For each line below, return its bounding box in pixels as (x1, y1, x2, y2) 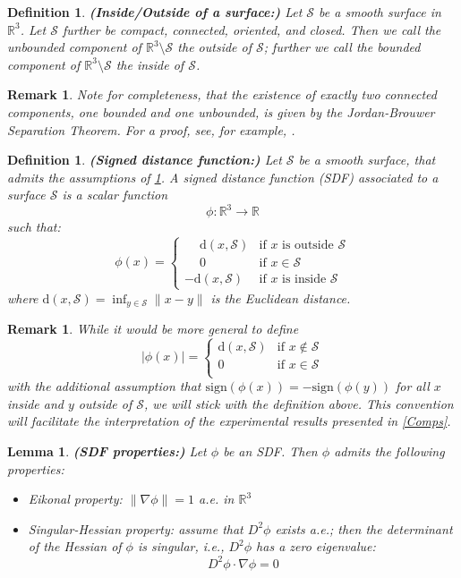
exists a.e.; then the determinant (275, 519, 453, 538)
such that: (7, 217, 61, 236)
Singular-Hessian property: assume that (28, 519, 243, 538)
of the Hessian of (28, 537, 122, 556)
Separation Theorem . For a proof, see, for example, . (7, 120, 295, 139)
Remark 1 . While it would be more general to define (7, 319, 299, 338)
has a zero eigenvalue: (256, 537, 376, 556)
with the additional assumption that (7, 377, 201, 395)
